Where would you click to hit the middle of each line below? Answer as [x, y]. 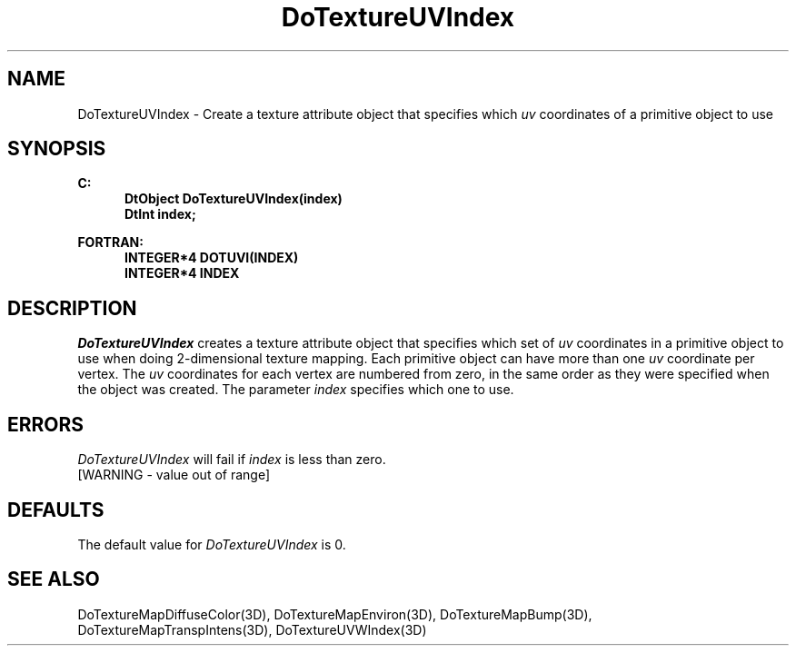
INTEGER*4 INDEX [182, 273]
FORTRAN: [110, 242]
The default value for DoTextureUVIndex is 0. [212, 544]
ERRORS [46, 424]
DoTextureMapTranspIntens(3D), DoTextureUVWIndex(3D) [252, 629]
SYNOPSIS [57, 149]
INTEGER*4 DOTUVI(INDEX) [212, 258]
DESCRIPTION [72, 308]
